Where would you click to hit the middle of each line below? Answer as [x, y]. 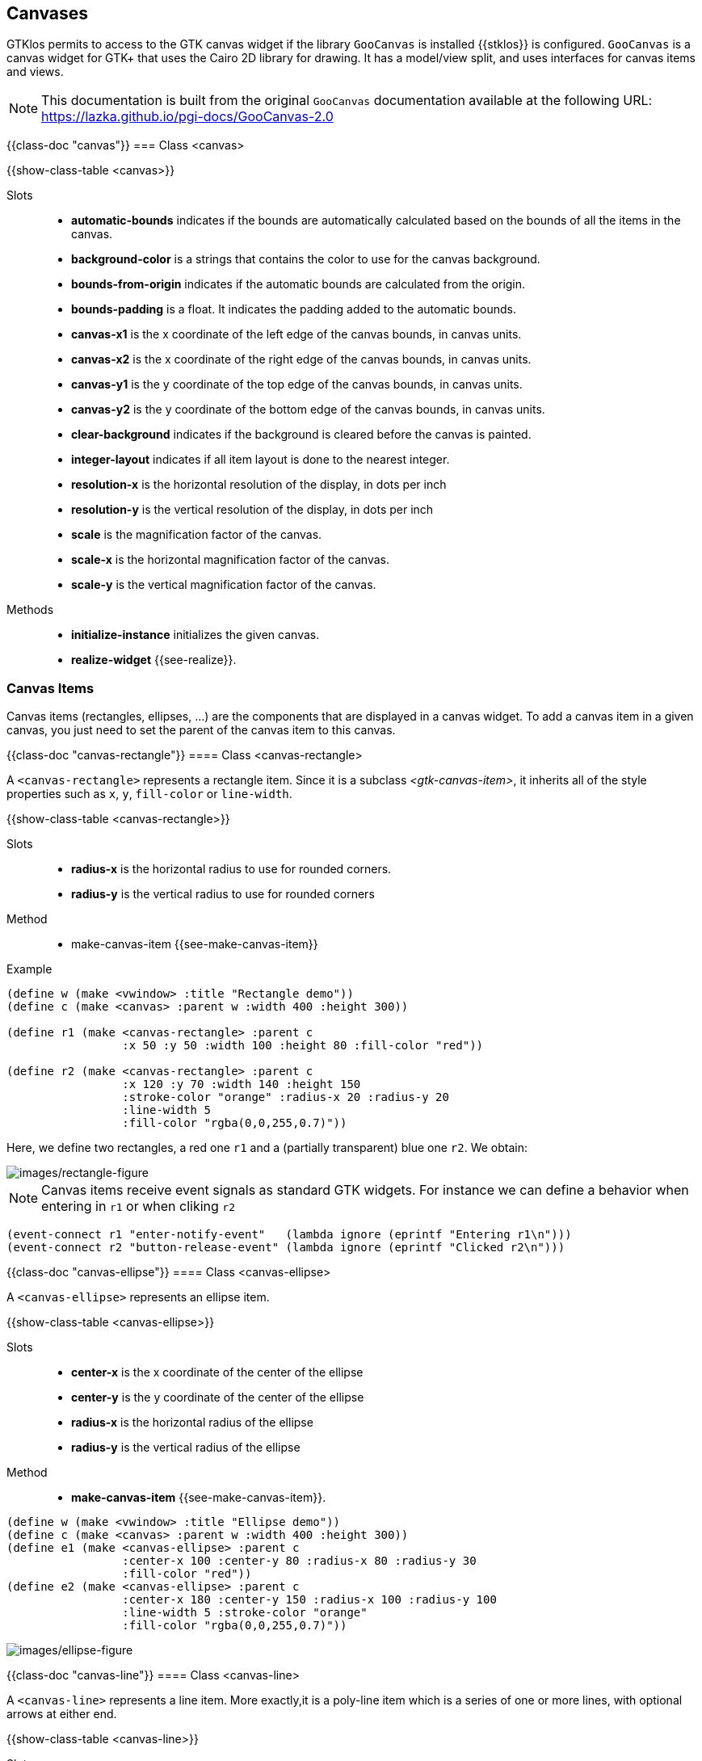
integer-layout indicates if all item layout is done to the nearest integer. [261, 460]
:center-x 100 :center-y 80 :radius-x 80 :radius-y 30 [299, 1561]
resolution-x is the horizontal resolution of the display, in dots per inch [259, 485]
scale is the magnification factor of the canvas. [197, 535]
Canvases [48, 13]
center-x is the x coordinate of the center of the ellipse [217, 1372]
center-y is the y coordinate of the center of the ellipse [218, 1397]
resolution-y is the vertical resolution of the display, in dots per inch [252, 510]
